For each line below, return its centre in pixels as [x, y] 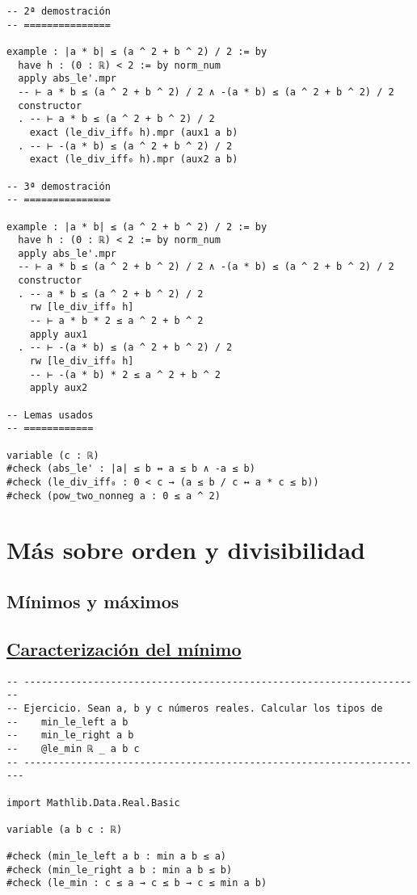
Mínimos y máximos [93, 601]
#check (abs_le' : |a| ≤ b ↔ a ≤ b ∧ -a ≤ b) [131, 469]
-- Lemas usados [50, 415]
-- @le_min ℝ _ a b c [73, 748]
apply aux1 [59, 334]
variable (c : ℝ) [53, 455]
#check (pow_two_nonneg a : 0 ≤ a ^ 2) [114, 496]
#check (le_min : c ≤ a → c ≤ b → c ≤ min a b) [137, 883]
